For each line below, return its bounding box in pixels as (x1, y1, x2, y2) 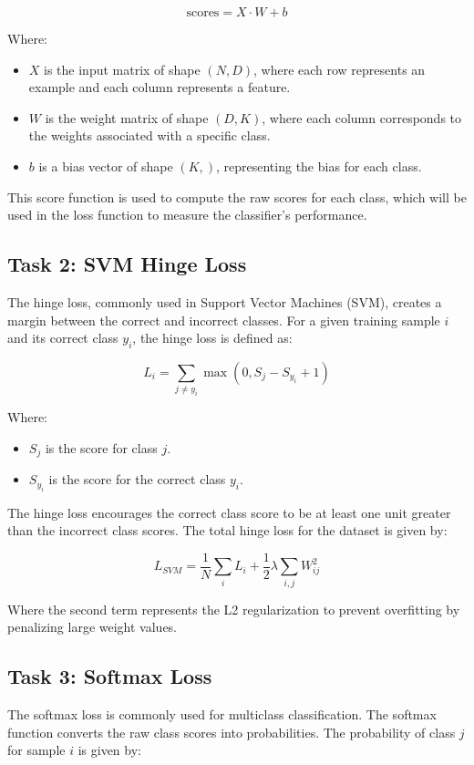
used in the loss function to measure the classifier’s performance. (7, 205, 367, 224)
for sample (7, 740, 66, 760)
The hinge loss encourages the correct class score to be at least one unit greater (7, 502, 451, 522)
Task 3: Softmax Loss (7, 662, 212, 690)
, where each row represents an (252, 59, 426, 78)
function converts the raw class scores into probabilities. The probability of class (7, 722, 456, 741)
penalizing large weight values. (7, 617, 178, 636)
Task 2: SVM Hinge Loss (7, 250, 247, 278)
